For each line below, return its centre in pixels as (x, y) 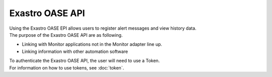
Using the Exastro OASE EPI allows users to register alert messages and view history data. (103, 28)
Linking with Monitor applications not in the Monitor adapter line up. (92, 44)
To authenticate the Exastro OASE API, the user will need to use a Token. (85, 61)
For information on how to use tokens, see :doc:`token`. (67, 67)
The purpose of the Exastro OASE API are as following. (66, 35)
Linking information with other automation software (75, 51)
